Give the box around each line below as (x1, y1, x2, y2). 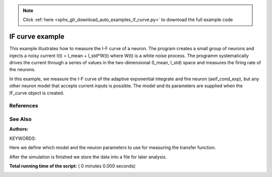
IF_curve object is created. (9, 90, 64, 96)
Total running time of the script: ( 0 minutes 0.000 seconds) (9, 163, 136, 169)
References (9, 102, 38, 109)
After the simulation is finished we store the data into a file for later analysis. (9, 153, 167, 160)
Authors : (9, 126, 29, 132)
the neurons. (9, 67, 36, 73)
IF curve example (9, 33, 65, 41)
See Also (9, 115, 32, 122)
